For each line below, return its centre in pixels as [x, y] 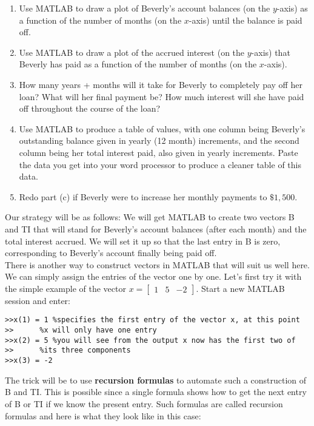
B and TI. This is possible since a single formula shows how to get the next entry [156, 392]
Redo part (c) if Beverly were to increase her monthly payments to [143, 196]
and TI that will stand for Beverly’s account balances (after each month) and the [156, 228]
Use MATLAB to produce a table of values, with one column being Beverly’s [162, 128]
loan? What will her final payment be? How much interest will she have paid [162, 96]
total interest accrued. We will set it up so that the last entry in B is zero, [143, 241]
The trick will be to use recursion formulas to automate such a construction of [156, 380]
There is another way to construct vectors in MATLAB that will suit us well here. [157, 264]
